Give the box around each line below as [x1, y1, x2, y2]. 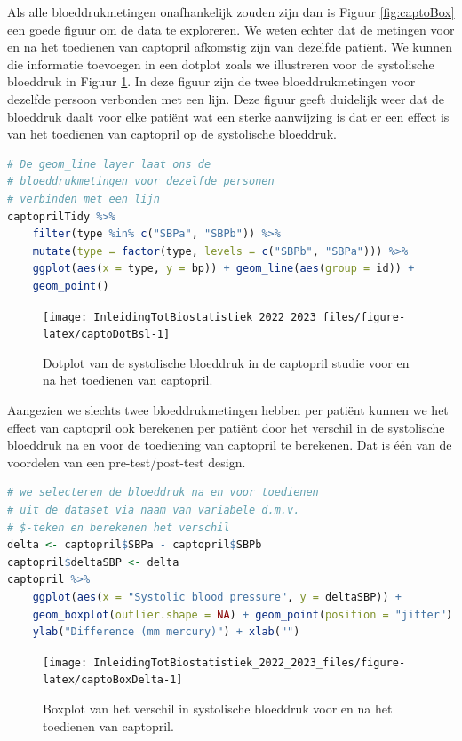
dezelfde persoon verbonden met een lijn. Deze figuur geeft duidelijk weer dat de [7, 89, 444, 108]
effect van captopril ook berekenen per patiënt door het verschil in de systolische [7, 418, 445, 436]
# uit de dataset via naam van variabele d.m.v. [7, 503, 300, 516]
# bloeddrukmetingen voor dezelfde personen [7, 175, 275, 188]
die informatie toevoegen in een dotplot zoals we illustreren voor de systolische [7, 54, 434, 73]
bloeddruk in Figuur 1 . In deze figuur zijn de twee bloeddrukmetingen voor [7, 72, 416, 91]
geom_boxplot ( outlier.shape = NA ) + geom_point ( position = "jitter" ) [32, 608, 453, 621]
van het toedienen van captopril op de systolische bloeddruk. [7, 124, 337, 143]
